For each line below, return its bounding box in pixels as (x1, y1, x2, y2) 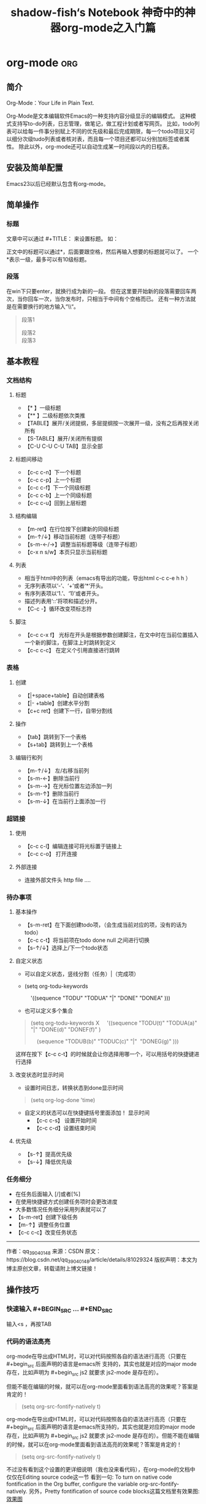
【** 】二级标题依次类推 (24, 412, 86, 419)
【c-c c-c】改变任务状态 (15, 1228, 78, 1236)
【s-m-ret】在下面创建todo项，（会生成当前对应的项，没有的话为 (24, 921, 187, 928)
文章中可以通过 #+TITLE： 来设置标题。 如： (6, 234, 119, 242)
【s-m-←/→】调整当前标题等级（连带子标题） (24, 541, 141, 548)
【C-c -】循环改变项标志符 (24, 605, 92, 612)
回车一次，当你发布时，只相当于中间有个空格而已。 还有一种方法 (27, 295, 191, 303)
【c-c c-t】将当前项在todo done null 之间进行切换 (24, 936, 150, 944)
